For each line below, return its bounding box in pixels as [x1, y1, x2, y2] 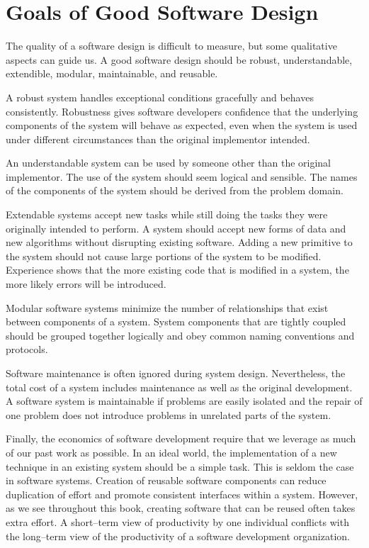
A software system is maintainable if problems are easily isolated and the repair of [6, 393, 363, 408]
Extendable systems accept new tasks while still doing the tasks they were [6, 207, 328, 222]
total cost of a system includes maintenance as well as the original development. [6, 379, 353, 394]
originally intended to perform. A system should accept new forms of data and [6, 220, 346, 235]
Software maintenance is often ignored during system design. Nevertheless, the [6, 366, 346, 380]
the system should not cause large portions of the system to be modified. [6, 248, 322, 263]
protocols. [6, 342, 48, 357]
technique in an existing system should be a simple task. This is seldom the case [6, 459, 354, 474]
